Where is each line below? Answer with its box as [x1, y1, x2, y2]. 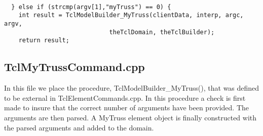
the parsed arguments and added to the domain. [4, 122, 154, 132]
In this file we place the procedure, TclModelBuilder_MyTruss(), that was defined [4, 83, 259, 93]
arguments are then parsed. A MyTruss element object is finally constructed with [4, 112, 257, 122]
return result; [18, 37, 69, 44]
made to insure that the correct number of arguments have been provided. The [4, 102, 249, 113]
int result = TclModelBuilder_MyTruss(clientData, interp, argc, [18, 12, 244, 19]
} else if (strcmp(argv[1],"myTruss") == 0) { [11, 3, 171, 11]
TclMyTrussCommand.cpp [4, 59, 145, 75]
